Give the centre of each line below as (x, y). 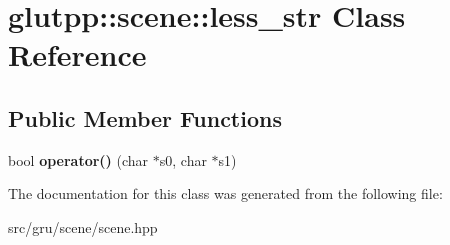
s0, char (183, 159)
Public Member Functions (145, 117)
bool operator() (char (78, 159)
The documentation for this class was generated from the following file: (225, 193)
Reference (77, 54)
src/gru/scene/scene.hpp (83, 226)
